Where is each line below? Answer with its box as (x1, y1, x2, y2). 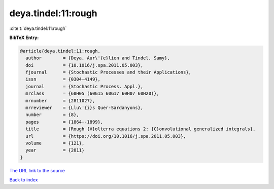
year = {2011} (25, 147, 85, 153)
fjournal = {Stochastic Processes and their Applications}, (25, 69, 192, 75)
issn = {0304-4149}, (25, 77, 101, 82)
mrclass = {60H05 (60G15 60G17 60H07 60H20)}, (25, 91, 159, 96)
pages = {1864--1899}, (25, 119, 104, 125)
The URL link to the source (9, 167, 65, 173)
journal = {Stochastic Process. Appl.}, (25, 84, 144, 89)
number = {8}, (25, 112, 80, 118)
